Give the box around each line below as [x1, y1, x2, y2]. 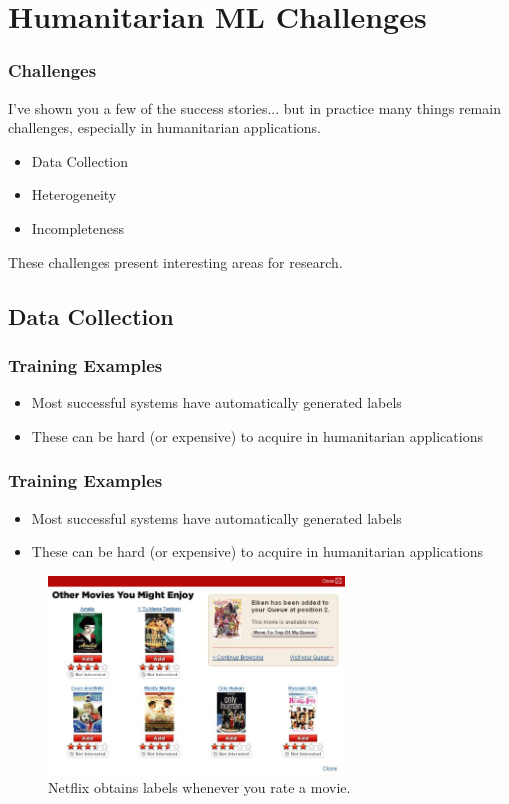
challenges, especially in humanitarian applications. [8, 117, 321, 138]
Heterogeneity [31, 184, 117, 205]
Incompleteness [31, 217, 125, 238]
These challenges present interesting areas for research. [8, 251, 343, 272]
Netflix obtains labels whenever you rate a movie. [48, 777, 351, 798]
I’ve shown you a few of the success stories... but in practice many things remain [8, 97, 501, 118]
